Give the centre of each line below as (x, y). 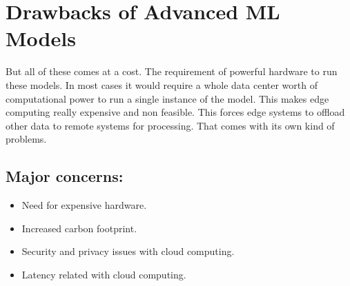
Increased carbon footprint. (79, 228)
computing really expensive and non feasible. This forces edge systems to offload (175, 112)
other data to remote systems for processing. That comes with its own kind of (170, 125)
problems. (26, 139)
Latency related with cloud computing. (104, 274)
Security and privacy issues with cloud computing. (128, 251)
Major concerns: (65, 176)
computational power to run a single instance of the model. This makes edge (167, 98)
